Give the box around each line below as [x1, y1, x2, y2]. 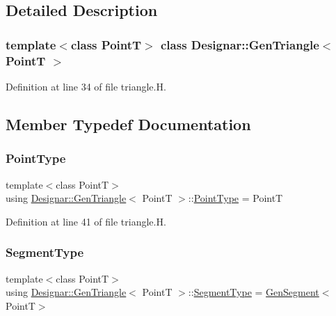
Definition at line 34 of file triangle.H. [6, 79, 166, 93]
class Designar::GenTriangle [160, 35, 319, 53]
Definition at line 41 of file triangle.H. [6, 214, 166, 228]
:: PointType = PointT [188, 191, 283, 205]
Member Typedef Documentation [6, 113, 251, 134]
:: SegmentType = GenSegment [188, 285, 319, 299]
